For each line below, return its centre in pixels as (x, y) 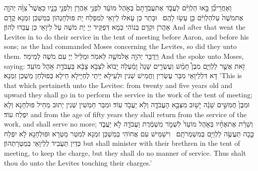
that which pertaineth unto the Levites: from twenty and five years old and (118, 85)
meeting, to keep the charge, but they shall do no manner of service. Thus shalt (125, 152)
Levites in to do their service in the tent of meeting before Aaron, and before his (127, 36)
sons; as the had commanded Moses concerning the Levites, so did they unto (120, 46)
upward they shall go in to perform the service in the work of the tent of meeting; (128, 95)
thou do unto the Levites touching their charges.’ (78, 162)
